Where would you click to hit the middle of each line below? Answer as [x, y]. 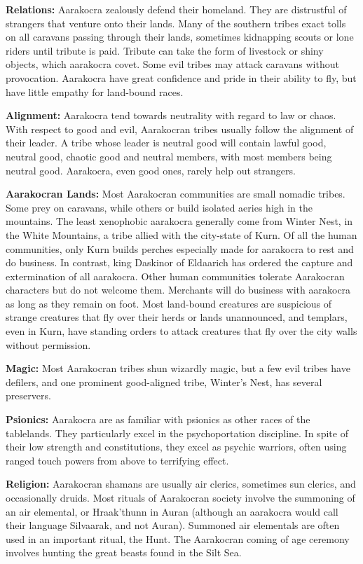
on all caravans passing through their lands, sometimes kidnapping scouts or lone [180, 37]
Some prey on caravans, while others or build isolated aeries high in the [159, 207]
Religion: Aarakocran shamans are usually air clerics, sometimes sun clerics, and [181, 484]
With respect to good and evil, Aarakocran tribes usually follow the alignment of [180, 129]
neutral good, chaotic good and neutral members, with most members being [169, 156]
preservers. [28, 396]
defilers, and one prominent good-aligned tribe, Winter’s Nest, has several [164, 381]
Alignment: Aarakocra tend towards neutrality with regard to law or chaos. [171, 115]
